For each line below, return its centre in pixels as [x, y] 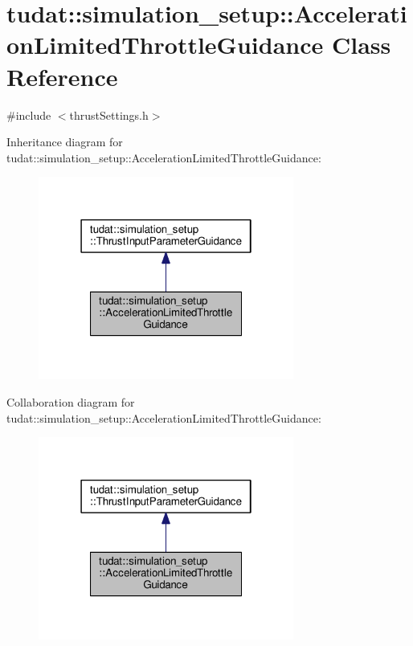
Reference [62, 76]
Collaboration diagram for [71, 401]
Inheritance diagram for [65, 142]
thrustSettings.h [109, 114]
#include [29, 114]
